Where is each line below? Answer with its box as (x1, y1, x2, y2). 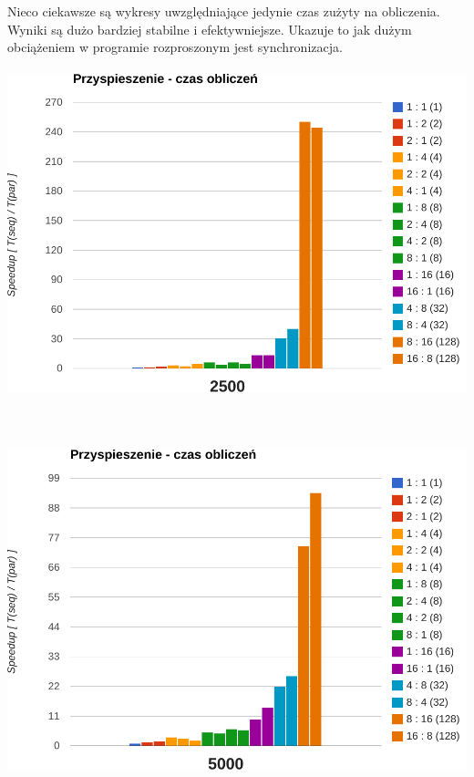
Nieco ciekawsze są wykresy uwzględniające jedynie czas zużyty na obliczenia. (7, 2, 440, 20)
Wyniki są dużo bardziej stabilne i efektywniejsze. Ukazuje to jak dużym (7, 19, 412, 38)
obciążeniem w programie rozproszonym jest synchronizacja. (7, 37, 343, 57)
